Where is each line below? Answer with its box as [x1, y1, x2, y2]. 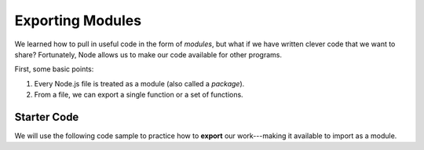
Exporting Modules [14, 12, 141, 29]
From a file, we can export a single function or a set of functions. [34, 90, 243, 100]
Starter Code [14, 110, 79, 123]
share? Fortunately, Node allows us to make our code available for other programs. [14, 49, 283, 59]
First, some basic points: [14, 64, 94, 74]
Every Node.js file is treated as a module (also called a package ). [34, 79, 245, 88]
